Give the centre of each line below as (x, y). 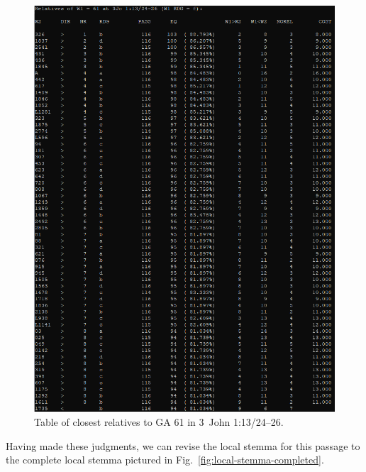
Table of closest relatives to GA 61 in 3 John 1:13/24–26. (159, 421)
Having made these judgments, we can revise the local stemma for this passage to (183, 445)
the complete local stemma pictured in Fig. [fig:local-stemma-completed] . (165, 460)
